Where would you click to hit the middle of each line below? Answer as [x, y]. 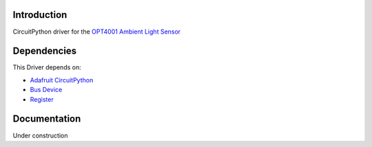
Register [42, 99]
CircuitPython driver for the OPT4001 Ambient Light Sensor [97, 32]
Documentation [47, 119]
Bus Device [46, 90]
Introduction [40, 15]
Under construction [40, 135]
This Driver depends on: [47, 67]
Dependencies [45, 51]
